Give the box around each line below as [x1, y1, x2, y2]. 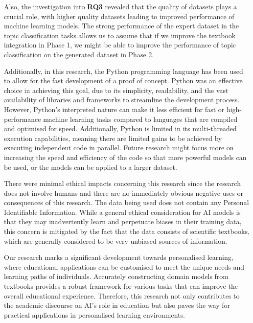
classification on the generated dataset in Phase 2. [4, 49, 154, 59]
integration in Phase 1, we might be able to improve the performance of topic [4, 40, 236, 50]
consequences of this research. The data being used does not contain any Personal [4, 197, 249, 208]
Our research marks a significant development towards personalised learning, [4, 252, 233, 262]
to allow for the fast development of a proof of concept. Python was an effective [4, 75, 243, 86]
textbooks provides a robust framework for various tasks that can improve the [4, 281, 238, 291]
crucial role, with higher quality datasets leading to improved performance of [4, 11, 234, 21]
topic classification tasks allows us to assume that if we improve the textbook [4, 30, 236, 40]
